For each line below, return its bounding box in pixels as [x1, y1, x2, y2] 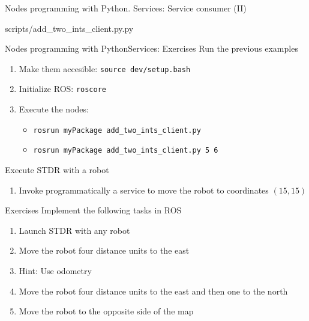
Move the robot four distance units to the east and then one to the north [19, 284, 288, 297]
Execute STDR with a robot [5, 164, 109, 176]
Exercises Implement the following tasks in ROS [5, 204, 182, 216]
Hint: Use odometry [19, 264, 92, 277]
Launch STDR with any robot [19, 224, 130, 236]
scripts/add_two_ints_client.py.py [5, 22, 134, 34]
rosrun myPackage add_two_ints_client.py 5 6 [33, 146, 218, 155]
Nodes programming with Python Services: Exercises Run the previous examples [5, 42, 298, 55]
